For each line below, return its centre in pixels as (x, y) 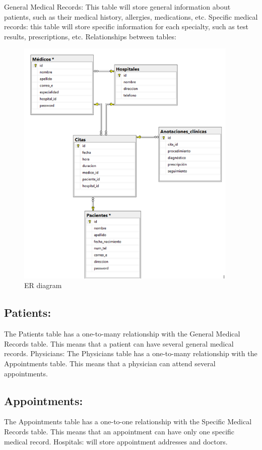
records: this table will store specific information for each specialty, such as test (126, 26)
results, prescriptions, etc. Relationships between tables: (90, 36)
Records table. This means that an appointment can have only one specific (119, 432)
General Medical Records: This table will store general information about (117, 7)
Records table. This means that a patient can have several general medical (119, 343)
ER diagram (43, 285)
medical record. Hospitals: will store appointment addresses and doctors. (116, 441)
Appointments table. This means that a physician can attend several (110, 363)
